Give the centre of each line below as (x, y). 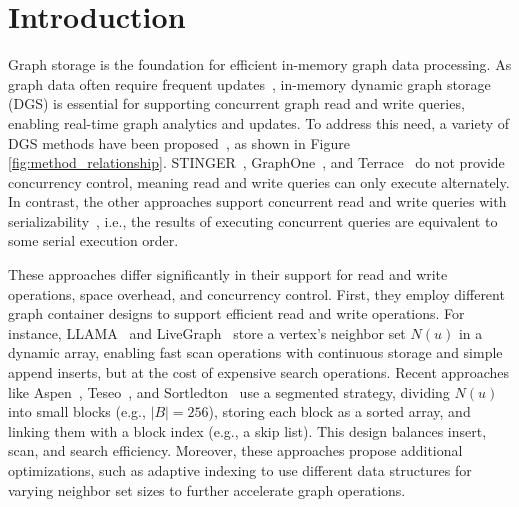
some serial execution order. (93, 240)
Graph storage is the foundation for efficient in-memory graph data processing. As (260, 64)
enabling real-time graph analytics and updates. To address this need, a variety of (259, 122)
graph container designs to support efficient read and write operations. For (236, 313)
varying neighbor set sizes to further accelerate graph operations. (207, 489)
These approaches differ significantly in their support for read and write (228, 274)
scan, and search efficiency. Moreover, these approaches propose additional (235, 450)
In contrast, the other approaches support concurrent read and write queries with (257, 201)
